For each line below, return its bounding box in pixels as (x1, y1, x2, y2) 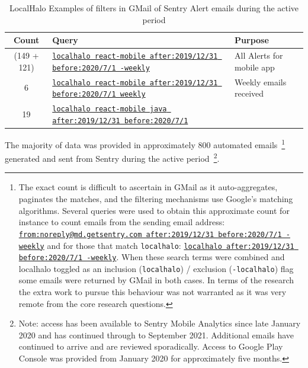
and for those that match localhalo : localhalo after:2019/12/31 (47, 239, 294, 251)
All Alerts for (235, 49, 283, 62)
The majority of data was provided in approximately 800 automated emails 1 (5, 136, 285, 151)
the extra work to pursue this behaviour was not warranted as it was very (18, 286, 287, 298)
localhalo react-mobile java (52, 105, 167, 114)
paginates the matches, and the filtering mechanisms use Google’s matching (18, 193, 293, 205)
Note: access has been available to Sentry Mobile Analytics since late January (18, 317, 301, 329)
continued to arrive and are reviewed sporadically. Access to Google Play (18, 340, 283, 353)
